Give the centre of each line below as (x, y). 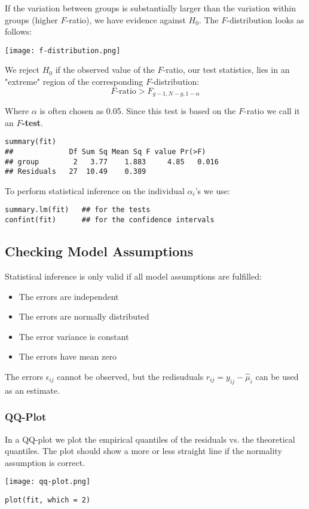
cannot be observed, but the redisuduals (130, 376)
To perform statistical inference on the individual (95, 190)
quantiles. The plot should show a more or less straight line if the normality (143, 451)
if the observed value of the (105, 70)
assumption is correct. (45, 462)
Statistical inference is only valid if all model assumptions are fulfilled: (133, 276)
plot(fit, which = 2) (48, 500)
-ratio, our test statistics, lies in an (226, 70)
